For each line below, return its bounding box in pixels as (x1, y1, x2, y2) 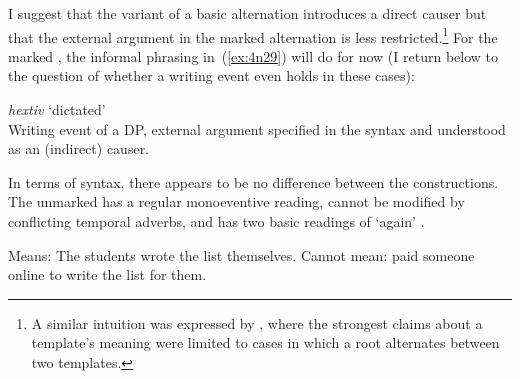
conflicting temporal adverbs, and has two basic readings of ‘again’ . (8, 211, 425, 231)
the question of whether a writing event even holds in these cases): (8, 65, 415, 86)
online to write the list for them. (8, 264, 207, 285)
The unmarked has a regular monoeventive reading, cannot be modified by (8, 191, 465, 212)
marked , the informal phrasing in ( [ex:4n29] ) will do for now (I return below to (8, 45, 498, 66)
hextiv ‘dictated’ (8, 99, 106, 120)
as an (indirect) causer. (8, 138, 150, 159)
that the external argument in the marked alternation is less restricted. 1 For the (8, 23, 498, 47)
